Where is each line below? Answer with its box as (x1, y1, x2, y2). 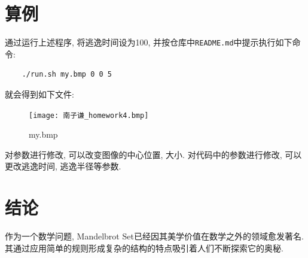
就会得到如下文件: (5, 87, 74, 100)
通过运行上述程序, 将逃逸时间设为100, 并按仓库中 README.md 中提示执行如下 (5, 36, 292, 48)
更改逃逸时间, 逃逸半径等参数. (5, 160, 121, 172)
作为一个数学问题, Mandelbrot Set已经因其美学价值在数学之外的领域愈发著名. (5, 230, 304, 242)
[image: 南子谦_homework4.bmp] (29, 111, 149, 120)
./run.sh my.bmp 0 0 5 (22, 70, 112, 79)
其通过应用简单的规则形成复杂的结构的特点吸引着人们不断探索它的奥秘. (5, 241, 283, 254)
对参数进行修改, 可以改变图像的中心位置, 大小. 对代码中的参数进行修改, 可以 (5, 148, 302, 160)
